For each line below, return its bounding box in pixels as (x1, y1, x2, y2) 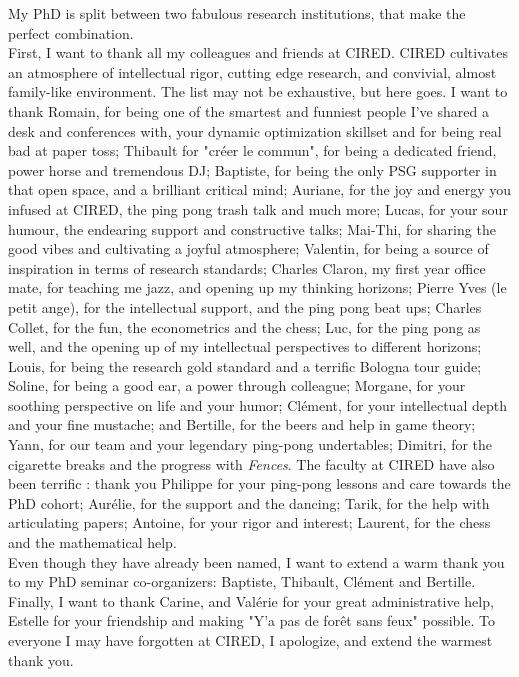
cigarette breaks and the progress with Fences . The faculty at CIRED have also (8, 453, 495, 474)
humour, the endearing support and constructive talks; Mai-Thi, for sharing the (8, 218, 496, 239)
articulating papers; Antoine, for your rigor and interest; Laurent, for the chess (8, 512, 491, 533)
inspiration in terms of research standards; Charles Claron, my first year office (8, 257, 486, 278)
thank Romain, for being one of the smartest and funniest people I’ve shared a (8, 100, 489, 121)
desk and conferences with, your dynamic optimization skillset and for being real (8, 120, 502, 141)
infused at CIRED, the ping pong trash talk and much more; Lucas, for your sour (8, 198, 508, 219)
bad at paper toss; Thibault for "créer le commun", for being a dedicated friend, (8, 140, 497, 161)
